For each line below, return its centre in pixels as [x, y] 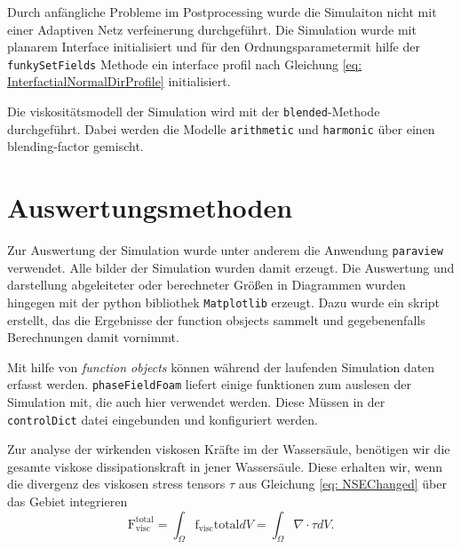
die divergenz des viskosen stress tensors [116, 484]
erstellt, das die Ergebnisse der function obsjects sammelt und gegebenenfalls [216, 319]
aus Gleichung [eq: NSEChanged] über [342, 484]
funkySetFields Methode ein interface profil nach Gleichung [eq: [185, 64]
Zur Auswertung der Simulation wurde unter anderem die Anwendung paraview [225, 250]
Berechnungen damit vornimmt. [93, 337]
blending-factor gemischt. [76, 146]
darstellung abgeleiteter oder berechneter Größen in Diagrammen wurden [207, 285]
